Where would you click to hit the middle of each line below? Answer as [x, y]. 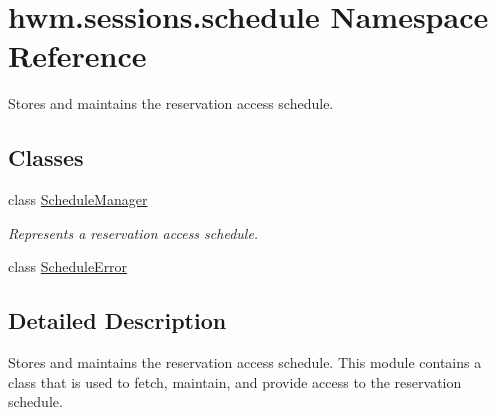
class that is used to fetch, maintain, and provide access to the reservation [235, 381]
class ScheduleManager [78, 199]
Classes [46, 157]
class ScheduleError [68, 266]
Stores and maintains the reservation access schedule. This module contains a [245, 362]
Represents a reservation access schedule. [133, 232]
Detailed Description [117, 320]
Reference [77, 55]
